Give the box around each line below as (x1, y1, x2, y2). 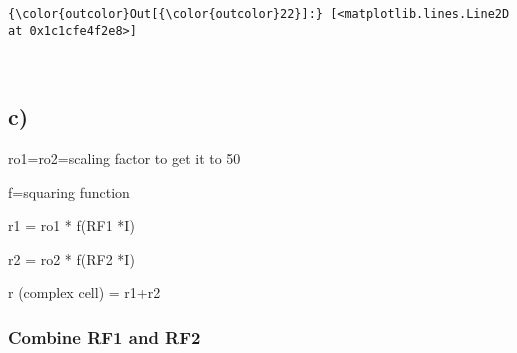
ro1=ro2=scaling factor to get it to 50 (8, 148, 241, 169)
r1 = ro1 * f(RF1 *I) (8, 215, 135, 236)
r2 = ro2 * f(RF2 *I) (8, 248, 135, 269)
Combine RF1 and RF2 (8, 325, 201, 349)
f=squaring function (8, 181, 130, 202)
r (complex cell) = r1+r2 (8, 282, 161, 303)
